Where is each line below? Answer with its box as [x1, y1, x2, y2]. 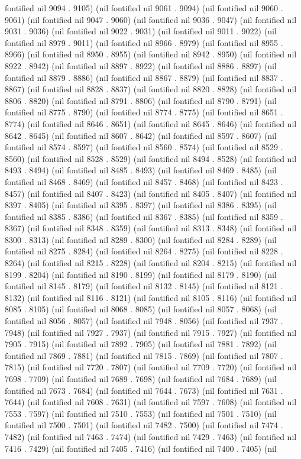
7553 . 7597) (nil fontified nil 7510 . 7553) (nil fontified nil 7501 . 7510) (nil [5, 407, 277, 419]
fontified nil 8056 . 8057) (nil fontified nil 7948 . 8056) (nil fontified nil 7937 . [5, 315, 283, 327]
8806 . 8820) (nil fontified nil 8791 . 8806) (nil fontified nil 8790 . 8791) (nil [5, 94, 277, 106]
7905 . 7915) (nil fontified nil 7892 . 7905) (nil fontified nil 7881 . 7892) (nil [5, 338, 277, 350]
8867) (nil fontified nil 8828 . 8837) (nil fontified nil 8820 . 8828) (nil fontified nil [5, 83, 297, 95]
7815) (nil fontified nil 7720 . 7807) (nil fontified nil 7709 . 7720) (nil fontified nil [5, 361, 297, 373]
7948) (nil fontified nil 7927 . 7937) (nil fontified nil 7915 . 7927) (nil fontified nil [5, 326, 297, 338]
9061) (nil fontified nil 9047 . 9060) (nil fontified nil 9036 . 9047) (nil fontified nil [5, 13, 297, 25]
